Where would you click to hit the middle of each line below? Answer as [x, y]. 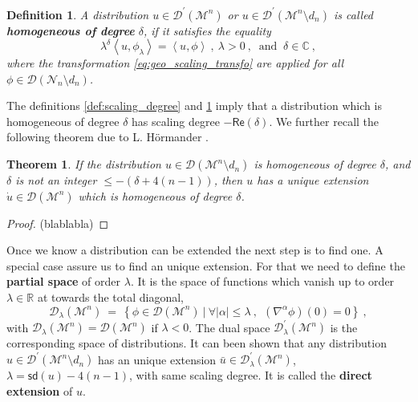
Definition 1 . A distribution [78, 14]
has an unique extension [157, 359]
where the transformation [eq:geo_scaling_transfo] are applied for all [175, 63]
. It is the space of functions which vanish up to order [262, 281]
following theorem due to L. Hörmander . [108, 137]
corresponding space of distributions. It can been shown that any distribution [197, 343]
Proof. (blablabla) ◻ [58, 223]
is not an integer [56, 180]
